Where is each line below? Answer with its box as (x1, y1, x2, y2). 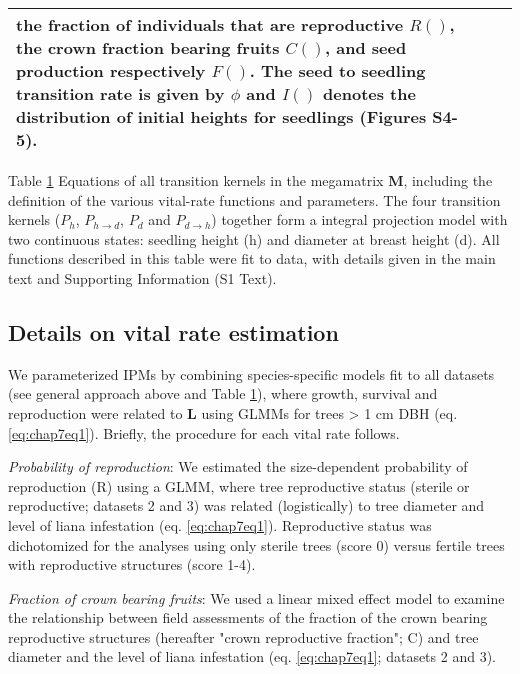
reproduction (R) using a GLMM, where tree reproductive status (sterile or (8, 475, 470, 496)
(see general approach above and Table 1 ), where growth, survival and (8, 383, 438, 404)
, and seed (325, 36, 407, 59)
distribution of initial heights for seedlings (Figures (16, 105, 427, 128)
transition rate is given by (16, 82, 225, 105)
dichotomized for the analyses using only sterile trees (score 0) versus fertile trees (8, 534, 505, 555)
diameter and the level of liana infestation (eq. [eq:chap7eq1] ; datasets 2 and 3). (8, 646, 496, 667)
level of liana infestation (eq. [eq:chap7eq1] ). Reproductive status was (8, 514, 432, 535)
